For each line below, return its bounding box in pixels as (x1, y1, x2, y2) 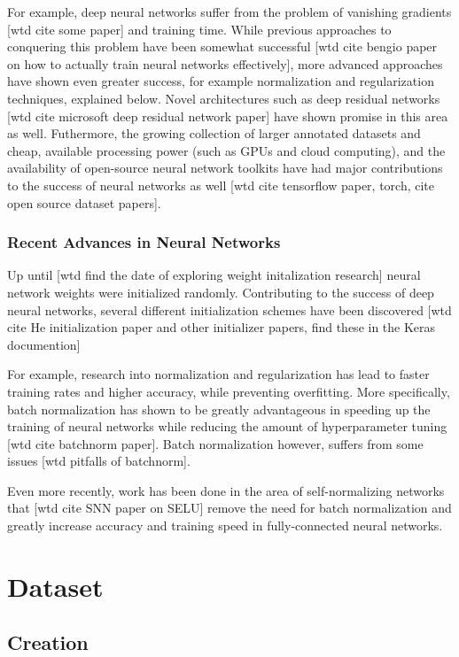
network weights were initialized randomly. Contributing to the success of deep (7, 282, 434, 301)
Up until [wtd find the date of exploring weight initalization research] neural (7, 266, 421, 284)
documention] (7, 335, 81, 353)
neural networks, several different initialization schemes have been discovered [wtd (7, 300, 452, 319)
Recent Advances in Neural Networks (7, 231, 281, 253)
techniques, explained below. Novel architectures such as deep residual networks (7, 89, 440, 107)
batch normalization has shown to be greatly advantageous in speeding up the (7, 399, 431, 418)
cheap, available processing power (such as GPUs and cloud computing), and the (7, 141, 446, 159)
